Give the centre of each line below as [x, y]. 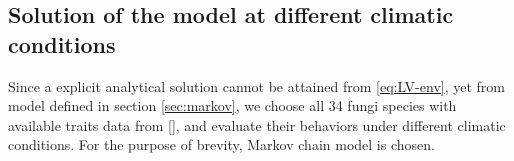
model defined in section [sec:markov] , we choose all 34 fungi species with [232, 105]
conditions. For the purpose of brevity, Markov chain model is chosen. [221, 144]
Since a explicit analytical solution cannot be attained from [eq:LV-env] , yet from [256, 85]
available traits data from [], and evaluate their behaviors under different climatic [257, 124]
